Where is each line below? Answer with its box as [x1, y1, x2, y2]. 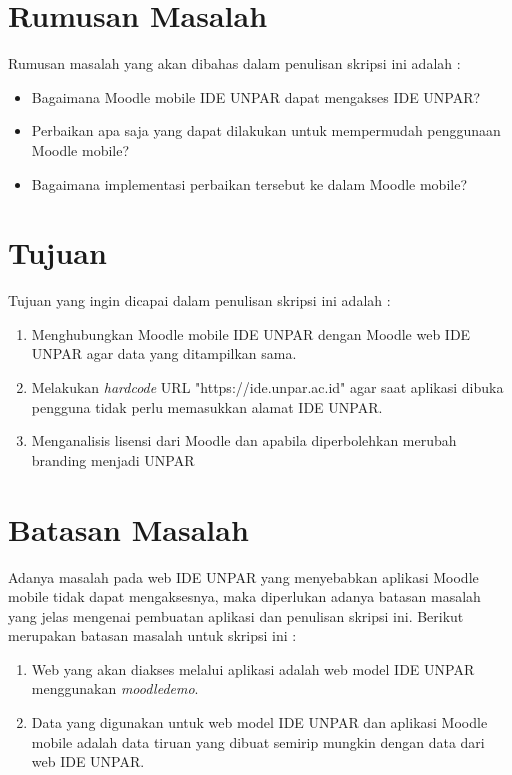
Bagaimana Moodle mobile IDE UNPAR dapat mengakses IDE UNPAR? [31, 86, 481, 107]
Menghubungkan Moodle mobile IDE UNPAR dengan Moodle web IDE [31, 323, 471, 344]
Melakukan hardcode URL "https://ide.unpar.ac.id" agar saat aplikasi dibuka [31, 377, 504, 397]
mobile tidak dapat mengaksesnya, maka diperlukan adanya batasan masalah [8, 586, 481, 607]
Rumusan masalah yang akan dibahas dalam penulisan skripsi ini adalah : [8, 53, 461, 74]
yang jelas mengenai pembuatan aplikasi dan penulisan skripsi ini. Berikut [8, 605, 464, 626]
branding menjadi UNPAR [31, 449, 195, 470]
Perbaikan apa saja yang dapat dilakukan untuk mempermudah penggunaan [31, 120, 501, 141]
